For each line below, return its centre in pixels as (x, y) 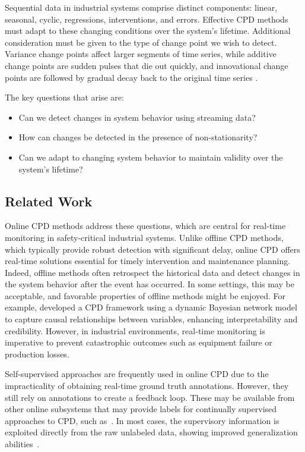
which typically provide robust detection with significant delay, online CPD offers (152, 249)
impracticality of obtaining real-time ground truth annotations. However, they (147, 386)
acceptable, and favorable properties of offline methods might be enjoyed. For (145, 295)
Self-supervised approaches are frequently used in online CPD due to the (137, 374)
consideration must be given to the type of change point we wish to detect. (141, 42)
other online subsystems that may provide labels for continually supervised (141, 409)
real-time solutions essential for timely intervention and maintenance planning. (148, 261)
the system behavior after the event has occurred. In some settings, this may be (150, 284)
